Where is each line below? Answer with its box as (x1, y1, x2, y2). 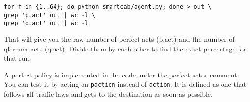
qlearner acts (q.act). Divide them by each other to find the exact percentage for (4, 43, 247, 53)
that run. (4, 53, 31, 63)
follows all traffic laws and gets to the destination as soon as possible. (4, 89, 213, 99)
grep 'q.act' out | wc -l (4, 20, 88, 27)
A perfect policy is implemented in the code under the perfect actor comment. (4, 69, 239, 79)
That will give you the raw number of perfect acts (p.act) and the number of (4, 33, 235, 44)
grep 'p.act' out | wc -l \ (4, 11, 96, 19)
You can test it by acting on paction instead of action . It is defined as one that (4, 79, 247, 89)
